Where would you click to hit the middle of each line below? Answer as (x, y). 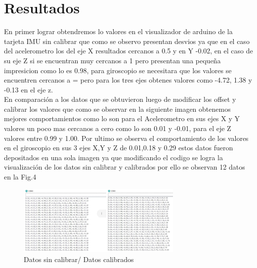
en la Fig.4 (20, 177)
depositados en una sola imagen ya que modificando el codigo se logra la (113, 157)
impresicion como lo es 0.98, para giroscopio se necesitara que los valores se (118, 70)
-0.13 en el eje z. (29, 89)
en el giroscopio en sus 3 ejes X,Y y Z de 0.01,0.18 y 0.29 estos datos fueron (119, 148)
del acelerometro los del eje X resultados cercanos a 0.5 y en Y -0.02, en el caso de (128, 51)
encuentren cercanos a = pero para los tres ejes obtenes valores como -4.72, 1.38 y (128, 80)
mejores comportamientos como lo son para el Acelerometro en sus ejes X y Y (122, 118)
